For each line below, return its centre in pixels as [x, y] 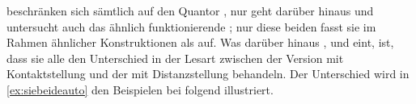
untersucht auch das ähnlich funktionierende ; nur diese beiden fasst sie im [191, 26]
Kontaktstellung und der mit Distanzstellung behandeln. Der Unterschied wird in [208, 74]
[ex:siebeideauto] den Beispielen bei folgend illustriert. [140, 89]
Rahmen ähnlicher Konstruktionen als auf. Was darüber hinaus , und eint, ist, [200, 42]
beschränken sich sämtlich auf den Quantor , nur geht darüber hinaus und [190, 10]
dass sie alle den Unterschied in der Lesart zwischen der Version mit [175, 58]
